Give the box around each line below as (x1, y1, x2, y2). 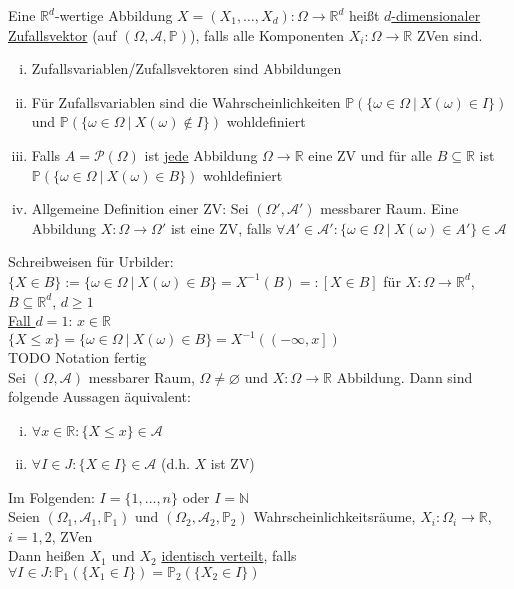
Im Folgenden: (8, 486, 95, 507)
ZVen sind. (416, 24, 483, 45)
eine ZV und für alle (308, 144, 432, 165)
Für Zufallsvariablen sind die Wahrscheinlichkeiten (31, 91, 341, 112)
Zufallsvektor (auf (8, 24, 117, 45)
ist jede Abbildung (144, 144, 258, 165)
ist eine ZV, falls (170, 217, 272, 238)
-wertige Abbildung (54, 5, 173, 25)
